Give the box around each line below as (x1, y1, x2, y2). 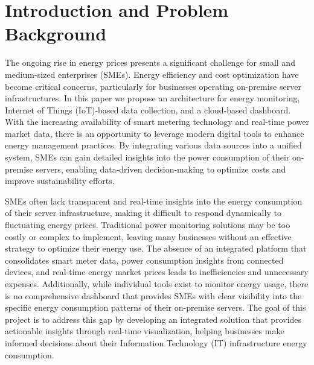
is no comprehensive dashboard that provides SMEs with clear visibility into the (5, 289, 302, 302)
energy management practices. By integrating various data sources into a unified (5, 139, 302, 151)
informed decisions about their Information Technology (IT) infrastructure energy (5, 336, 307, 349)
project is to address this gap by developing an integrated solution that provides (5, 313, 302, 325)
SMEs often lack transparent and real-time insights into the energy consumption (5, 194, 303, 207)
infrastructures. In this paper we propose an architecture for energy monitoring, (5, 92, 300, 104)
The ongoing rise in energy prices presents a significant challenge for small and (5, 56, 295, 69)
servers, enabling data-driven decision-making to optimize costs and (36, 162, 286, 175)
